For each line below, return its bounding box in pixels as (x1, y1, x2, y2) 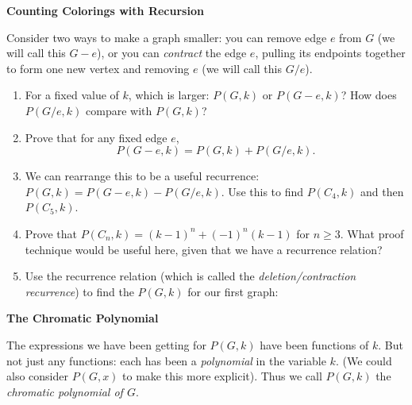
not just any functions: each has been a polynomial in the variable (6, 352, 326, 368)
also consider (6, 368, 68, 384)
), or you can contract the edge (97, 44, 247, 61)
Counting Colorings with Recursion (6, 2, 204, 18)
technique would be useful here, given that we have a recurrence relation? (25, 241, 383, 257)
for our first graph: (187, 283, 279, 299)
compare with (86, 102, 152, 118)
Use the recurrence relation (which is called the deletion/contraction (25, 268, 356, 284)
